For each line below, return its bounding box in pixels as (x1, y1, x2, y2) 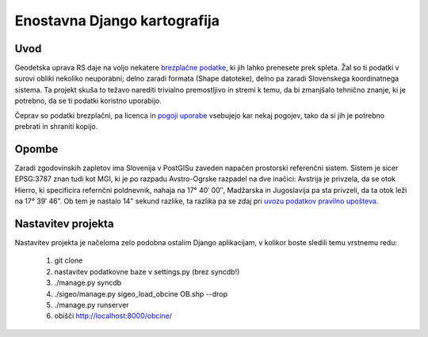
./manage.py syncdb (54, 278, 122, 288)
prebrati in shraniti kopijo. (14, 122, 98, 131)
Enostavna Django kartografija (14, 12, 220, 29)
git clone (54, 256, 83, 265)
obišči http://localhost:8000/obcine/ (54, 311, 173, 320)
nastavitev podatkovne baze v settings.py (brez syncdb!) (54, 267, 240, 276)
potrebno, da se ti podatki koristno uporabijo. (14, 96, 162, 106)
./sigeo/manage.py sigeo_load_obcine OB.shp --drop (54, 289, 227, 298)
